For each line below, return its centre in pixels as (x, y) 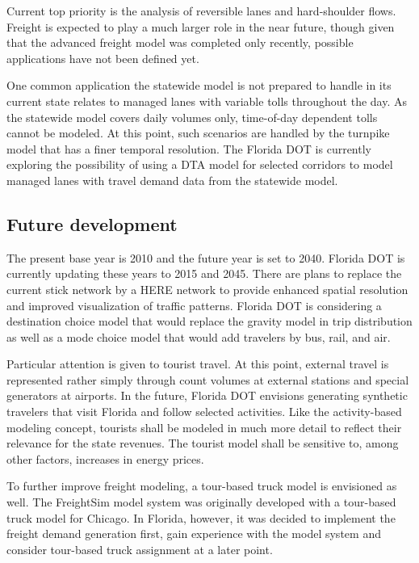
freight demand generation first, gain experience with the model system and (194, 534)
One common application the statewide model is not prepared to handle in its (199, 85)
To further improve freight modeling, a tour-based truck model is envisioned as (202, 486)
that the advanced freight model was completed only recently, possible (180, 42)
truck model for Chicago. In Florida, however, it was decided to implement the (201, 517)
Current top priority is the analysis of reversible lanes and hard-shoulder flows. (201, 11)
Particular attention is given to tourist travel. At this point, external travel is (198, 364)
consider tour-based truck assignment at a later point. (140, 549)
